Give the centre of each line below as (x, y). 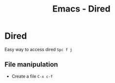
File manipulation (31, 64)
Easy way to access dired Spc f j (38, 49)
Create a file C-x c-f (32, 76)
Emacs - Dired (81, 9)
